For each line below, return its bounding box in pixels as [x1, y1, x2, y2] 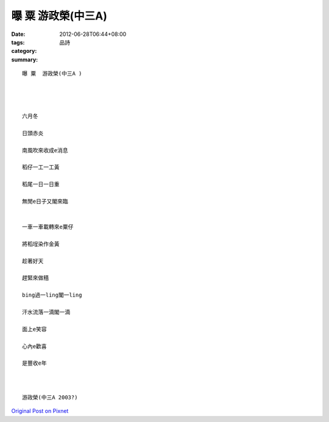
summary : [11, 55, 38, 63]
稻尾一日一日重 [22, 181, 60, 188]
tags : [11, 38, 25, 46]
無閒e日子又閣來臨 [22, 198, 68, 205]
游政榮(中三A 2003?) [22, 393, 78, 401]
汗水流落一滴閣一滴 [22, 309, 70, 316]
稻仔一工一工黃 [22, 164, 60, 171]
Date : [11, 30, 26, 38]
